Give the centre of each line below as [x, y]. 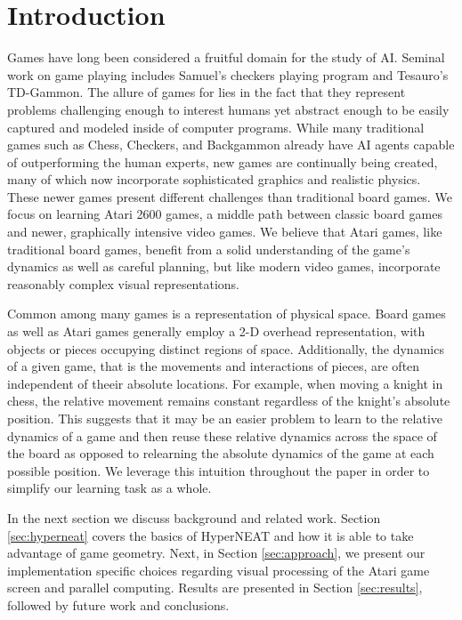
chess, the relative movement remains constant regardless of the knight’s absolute [229, 401]
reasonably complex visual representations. [123, 283]
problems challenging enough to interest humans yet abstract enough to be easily [228, 109]
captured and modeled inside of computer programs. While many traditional [216, 127]
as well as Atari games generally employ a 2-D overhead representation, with [216, 331]
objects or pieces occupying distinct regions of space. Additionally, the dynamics [226, 348]
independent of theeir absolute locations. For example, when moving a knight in [225, 383]
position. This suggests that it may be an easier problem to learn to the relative [225, 418]
